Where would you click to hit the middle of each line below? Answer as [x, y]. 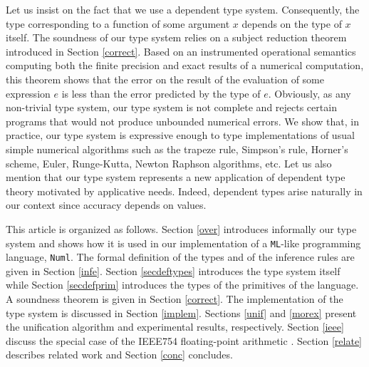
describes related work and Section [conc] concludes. [119, 355]
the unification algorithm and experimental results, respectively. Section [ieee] [175, 327]
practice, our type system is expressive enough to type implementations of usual [180, 135]
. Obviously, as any [310, 93]
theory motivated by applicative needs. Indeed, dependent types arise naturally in [184, 191]
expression [28, 93]
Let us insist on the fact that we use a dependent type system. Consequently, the [183, 9]
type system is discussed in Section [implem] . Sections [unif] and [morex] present [181, 312]
